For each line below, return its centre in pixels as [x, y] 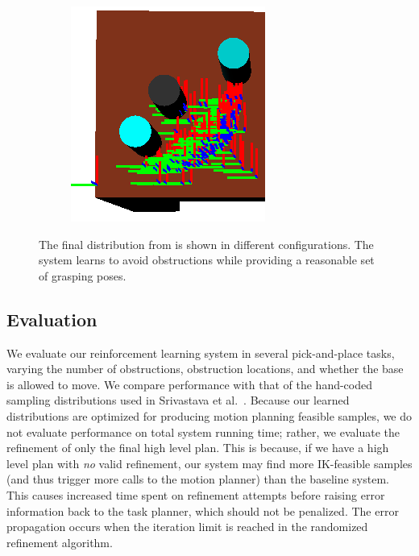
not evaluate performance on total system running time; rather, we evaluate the [203, 432]
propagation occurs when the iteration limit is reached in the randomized [187, 527]
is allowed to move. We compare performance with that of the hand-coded [190, 384]
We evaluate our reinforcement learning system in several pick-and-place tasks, [201, 353]
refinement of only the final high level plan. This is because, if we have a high [198, 448]
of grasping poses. [83, 275]
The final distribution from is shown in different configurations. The [206, 244]
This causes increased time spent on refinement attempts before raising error [196, 494]
